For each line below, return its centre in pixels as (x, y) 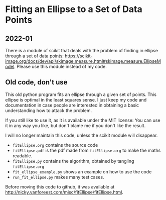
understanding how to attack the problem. (49, 110)
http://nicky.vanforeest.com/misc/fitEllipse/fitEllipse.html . (64, 192)
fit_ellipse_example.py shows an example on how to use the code (82, 171)
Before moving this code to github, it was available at (60, 186)
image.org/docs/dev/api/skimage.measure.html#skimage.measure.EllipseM (83, 61)
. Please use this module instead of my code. (60, 67)
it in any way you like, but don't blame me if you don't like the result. (75, 125)
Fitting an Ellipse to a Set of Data (74, 9)
